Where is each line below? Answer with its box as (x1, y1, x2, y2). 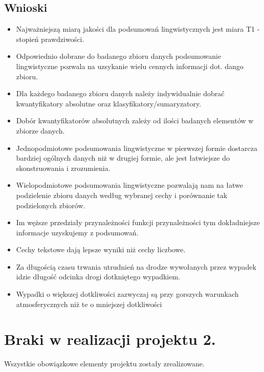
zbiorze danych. (16, 125, 65, 136)
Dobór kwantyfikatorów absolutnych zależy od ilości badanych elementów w (16, 115, 254, 126)
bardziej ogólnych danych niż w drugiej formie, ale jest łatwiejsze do (16, 152, 230, 163)
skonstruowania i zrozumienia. (16, 162, 111, 173)
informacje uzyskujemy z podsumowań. (16, 227, 139, 237)
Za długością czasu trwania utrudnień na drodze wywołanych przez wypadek (16, 261, 256, 272)
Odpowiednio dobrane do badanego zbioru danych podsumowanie (16, 51, 222, 61)
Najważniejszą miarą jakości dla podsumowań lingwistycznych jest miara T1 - (16, 24, 260, 34)
